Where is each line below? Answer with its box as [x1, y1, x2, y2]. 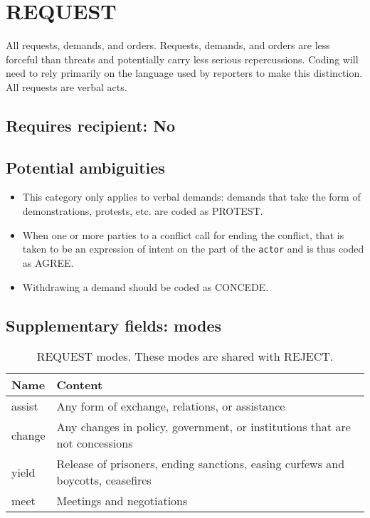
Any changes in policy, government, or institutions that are [56, 418, 351, 435]
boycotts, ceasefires [56, 472, 152, 489]
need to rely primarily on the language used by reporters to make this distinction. [6, 65, 363, 80]
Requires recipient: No [6, 114, 176, 136]
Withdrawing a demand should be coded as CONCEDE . [22, 279, 269, 294]
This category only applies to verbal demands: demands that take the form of [22, 189, 361, 204]
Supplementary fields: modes [6, 314, 222, 336]
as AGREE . [22, 255, 74, 270]
